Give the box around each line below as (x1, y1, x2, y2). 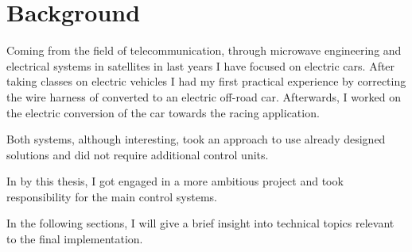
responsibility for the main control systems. (6, 188, 217, 204)
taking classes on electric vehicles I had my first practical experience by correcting (6, 73, 406, 90)
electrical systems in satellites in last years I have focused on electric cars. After (6, 57, 395, 74)
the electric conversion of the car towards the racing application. (6, 104, 320, 120)
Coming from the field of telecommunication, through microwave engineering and (6, 42, 402, 59)
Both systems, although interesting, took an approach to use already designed (6, 131, 386, 147)
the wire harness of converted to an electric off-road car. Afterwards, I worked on (6, 88, 401, 105)
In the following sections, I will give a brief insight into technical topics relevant (6, 215, 395, 231)
